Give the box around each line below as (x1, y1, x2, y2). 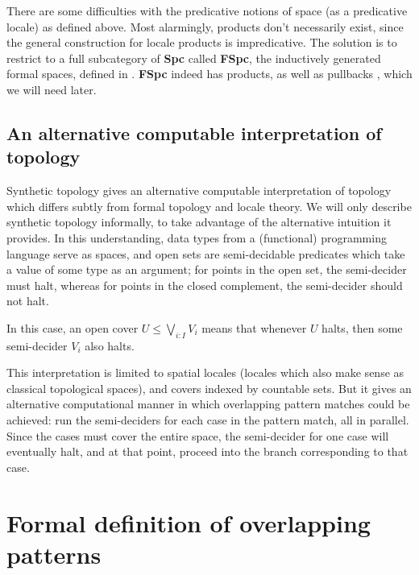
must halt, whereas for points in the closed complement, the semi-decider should (6, 276, 403, 293)
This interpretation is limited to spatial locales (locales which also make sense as (6, 364, 404, 381)
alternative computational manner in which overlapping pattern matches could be (6, 395, 410, 412)
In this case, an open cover (6, 319, 139, 336)
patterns (6, 537, 102, 570)
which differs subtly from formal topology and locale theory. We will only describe (6, 197, 412, 214)
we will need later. (6, 81, 97, 97)
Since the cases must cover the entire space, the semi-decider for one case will (6, 427, 389, 444)
